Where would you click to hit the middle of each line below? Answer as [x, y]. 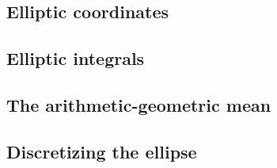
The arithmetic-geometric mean [139, 104]
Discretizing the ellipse [102, 151]
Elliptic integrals [76, 58]
